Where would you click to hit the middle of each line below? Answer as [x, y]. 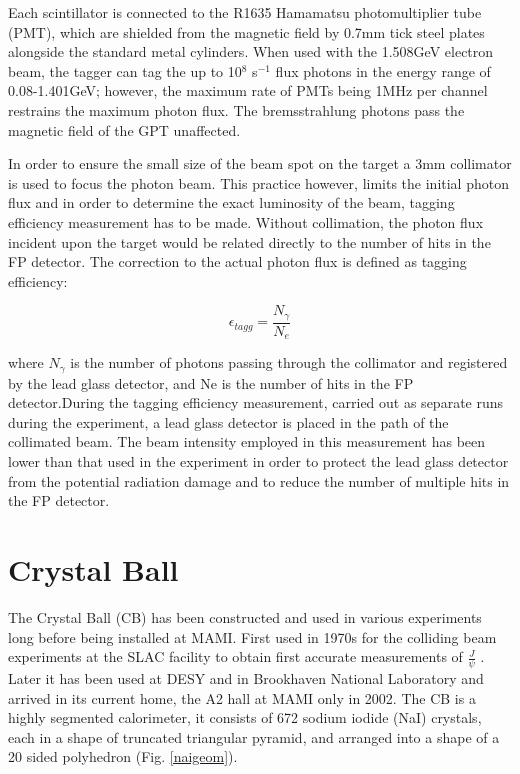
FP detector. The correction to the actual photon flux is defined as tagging [237, 261]
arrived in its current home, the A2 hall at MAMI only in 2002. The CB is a [242, 697]
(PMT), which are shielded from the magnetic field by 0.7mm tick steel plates [246, 31]
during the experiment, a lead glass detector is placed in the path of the [228, 421]
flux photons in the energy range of [383, 70]
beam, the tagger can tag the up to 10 [125, 70]
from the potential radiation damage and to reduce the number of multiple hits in [259, 480]
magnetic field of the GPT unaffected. [124, 129]
